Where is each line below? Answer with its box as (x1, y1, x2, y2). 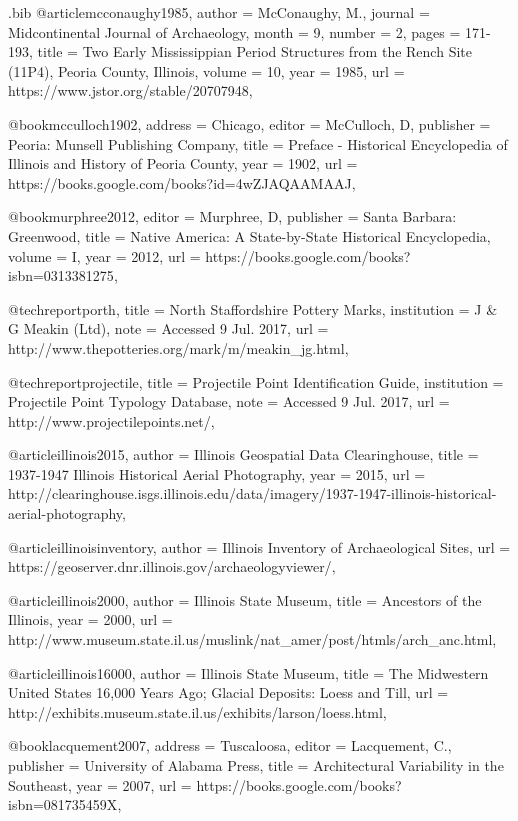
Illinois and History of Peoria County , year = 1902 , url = (8, 153, 358, 174)
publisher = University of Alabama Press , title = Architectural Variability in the (8, 755, 504, 775)
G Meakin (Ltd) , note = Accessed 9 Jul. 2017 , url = (8, 318, 329, 339)
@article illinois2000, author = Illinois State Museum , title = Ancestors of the (8, 589, 482, 610)
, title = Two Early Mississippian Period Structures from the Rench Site (29, 41, 472, 62)
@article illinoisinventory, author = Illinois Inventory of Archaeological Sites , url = (8, 536, 511, 557)
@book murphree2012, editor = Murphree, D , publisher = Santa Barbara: (8, 206, 457, 227)
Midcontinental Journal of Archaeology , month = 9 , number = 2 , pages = (8, 21, 461, 42)
